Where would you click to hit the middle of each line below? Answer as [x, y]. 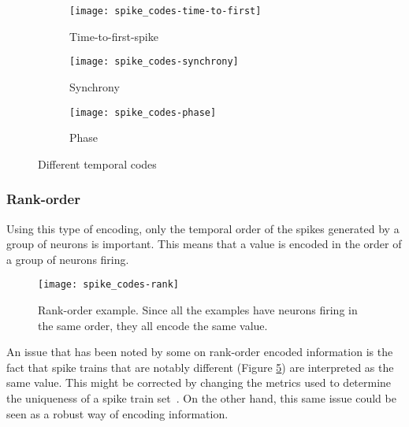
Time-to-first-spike [114, 36]
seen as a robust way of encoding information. [117, 413]
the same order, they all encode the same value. [153, 325]
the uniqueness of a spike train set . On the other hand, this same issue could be [201, 397]
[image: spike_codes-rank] [108, 285]
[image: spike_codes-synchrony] [154, 62]
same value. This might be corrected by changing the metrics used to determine [199, 382]
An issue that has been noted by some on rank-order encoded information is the [200, 352]
